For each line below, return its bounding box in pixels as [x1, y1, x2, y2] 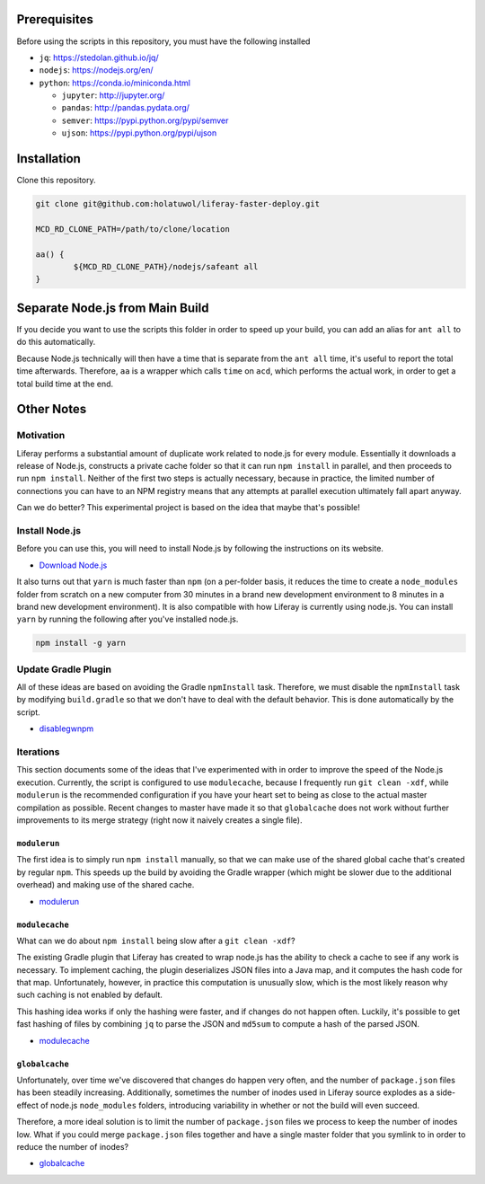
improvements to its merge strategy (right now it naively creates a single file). [16, 814, 303, 826]
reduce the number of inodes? [16, 1141, 129, 1152]
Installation [16, 151, 81, 166]
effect [16, 1100, 40, 1110]
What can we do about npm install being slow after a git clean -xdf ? [16, 935, 295, 946]
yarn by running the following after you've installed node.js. [16, 614, 239, 624]
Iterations [16, 746, 60, 758]
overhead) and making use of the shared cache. [16, 879, 195, 890]
